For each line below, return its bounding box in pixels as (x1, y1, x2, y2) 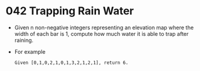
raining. (14, 36, 34, 44)
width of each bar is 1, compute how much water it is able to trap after (14, 30, 189, 37)
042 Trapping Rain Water (5, 4, 134, 18)
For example (14, 48, 46, 55)
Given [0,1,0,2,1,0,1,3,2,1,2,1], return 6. (14, 60, 129, 66)
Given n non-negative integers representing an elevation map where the (14, 24, 194, 31)
